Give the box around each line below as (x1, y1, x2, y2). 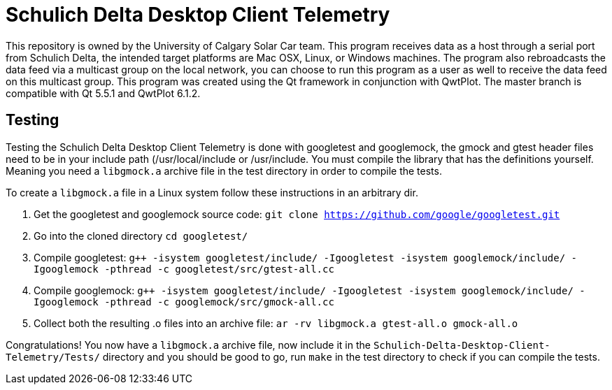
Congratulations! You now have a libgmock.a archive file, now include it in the (6, 338, 371, 351)
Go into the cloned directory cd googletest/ (34, 229, 248, 242)
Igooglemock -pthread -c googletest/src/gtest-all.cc (34, 263, 334, 275)
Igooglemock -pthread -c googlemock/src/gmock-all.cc (34, 296, 334, 308)
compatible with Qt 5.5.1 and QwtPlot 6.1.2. (6, 87, 201, 99)
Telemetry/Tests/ (6, 351, 100, 363)
